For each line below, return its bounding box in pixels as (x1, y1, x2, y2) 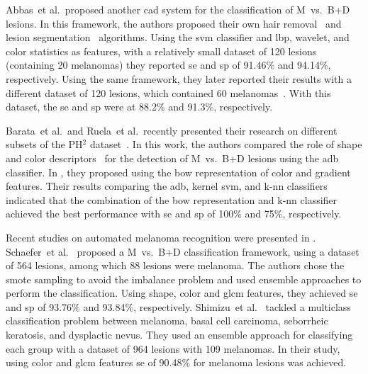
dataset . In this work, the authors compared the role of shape (89, 137, 362, 152)
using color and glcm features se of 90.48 (6, 355, 182, 370)
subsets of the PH (6, 137, 83, 152)
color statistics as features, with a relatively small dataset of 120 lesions (6, 43, 317, 58)
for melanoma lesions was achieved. (193, 355, 347, 370)
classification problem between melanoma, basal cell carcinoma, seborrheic (6, 313, 328, 328)
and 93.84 (83, 299, 126, 314)
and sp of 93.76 (6, 299, 72, 314)
